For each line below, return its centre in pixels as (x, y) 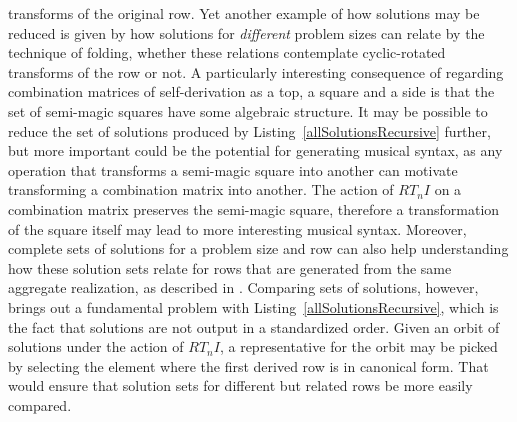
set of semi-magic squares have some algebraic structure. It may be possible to (248, 110)
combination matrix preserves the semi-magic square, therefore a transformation (254, 208)
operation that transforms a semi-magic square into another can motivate (233, 169)
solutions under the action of (96, 346)
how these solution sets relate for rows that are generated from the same (230, 267)
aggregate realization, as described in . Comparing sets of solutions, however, (243, 287)
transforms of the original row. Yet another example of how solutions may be (244, 13)
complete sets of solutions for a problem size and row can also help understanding (258, 248)
